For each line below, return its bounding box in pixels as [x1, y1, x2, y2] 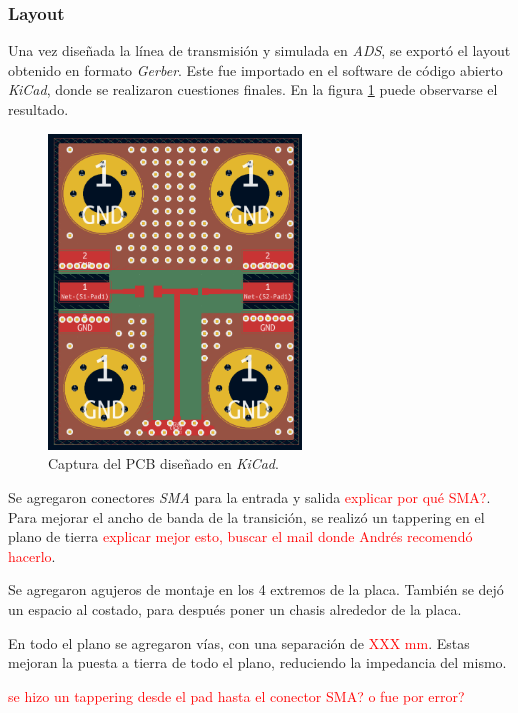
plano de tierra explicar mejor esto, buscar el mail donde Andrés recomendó [8, 526, 473, 547]
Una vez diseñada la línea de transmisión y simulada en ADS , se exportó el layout [8, 40, 511, 61]
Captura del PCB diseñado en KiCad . [48, 453, 279, 474]
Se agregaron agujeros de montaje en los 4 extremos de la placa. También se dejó [8, 579, 504, 600]
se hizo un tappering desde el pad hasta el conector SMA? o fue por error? [8, 685, 465, 706]
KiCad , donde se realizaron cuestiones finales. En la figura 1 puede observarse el [8, 79, 498, 100]
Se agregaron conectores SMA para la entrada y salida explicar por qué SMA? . [8, 487, 491, 508]
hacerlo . [8, 545, 56, 566]
